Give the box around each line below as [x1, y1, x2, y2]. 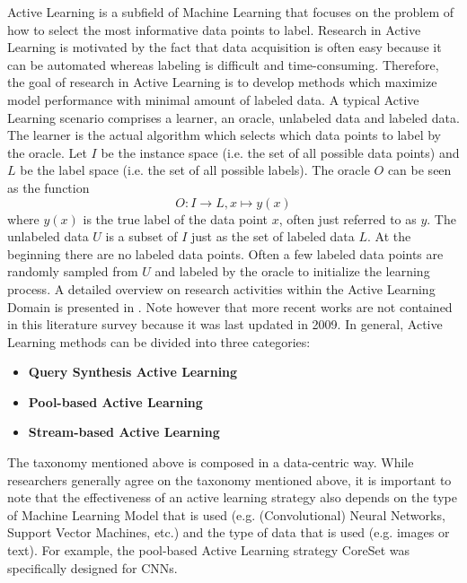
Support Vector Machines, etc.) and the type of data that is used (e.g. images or [7, 523, 450, 542]
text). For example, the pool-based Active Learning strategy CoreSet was [7, 541, 410, 560]
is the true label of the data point [83, 209, 268, 228]
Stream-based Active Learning [28, 422, 220, 441]
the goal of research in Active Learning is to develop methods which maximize [7, 73, 437, 91]
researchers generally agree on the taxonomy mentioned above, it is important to [7, 470, 452, 489]
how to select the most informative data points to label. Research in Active [7, 20, 421, 39]
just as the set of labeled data [190, 227, 355, 246]
